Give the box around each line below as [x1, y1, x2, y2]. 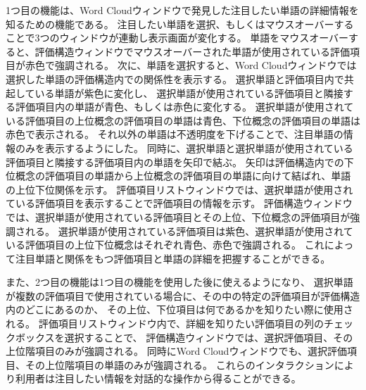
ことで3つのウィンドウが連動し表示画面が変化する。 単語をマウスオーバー [6, 30, 349, 45]
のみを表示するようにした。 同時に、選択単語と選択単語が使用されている [15, 140, 353, 155]
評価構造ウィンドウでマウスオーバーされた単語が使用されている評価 [34, 44, 350, 58]
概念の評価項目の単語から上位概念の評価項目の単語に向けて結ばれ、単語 [15, 168, 351, 183]
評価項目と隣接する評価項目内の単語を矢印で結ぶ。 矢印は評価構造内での [6, 154, 344, 169]
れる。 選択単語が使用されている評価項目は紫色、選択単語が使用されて [25, 223, 353, 238]
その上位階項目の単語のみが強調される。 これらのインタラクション [25, 357, 334, 372]
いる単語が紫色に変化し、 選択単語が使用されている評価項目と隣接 [34, 85, 343, 100]
